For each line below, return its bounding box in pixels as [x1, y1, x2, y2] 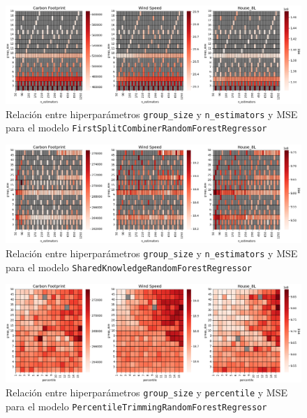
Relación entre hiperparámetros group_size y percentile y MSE [6, 384, 287, 399]
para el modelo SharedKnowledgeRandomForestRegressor [6, 259, 253, 274]
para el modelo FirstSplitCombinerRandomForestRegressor [6, 120, 267, 135]
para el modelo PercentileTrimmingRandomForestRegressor [6, 398, 267, 413]
